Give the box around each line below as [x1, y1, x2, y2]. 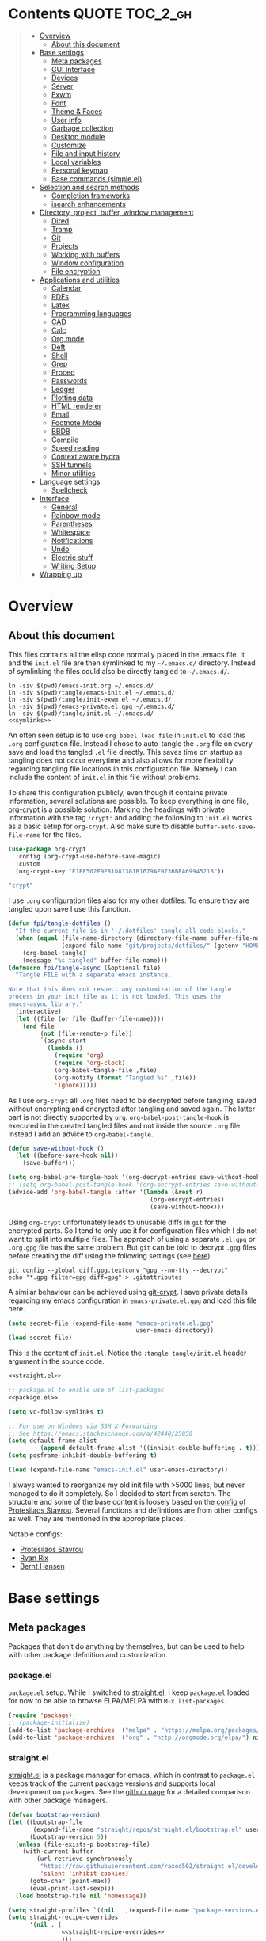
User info [51, 115, 82, 124]
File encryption [51, 266, 101, 276]
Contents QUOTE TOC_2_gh [8, 5, 192, 23]
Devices [51, 73, 78, 82]
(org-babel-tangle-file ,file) [54, 1066, 158, 1074]
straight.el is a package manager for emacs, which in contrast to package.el [8, 1771, 256, 1780]
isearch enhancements [51, 199, 127, 208]
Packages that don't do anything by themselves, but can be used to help [8, 1641, 245, 1651]
